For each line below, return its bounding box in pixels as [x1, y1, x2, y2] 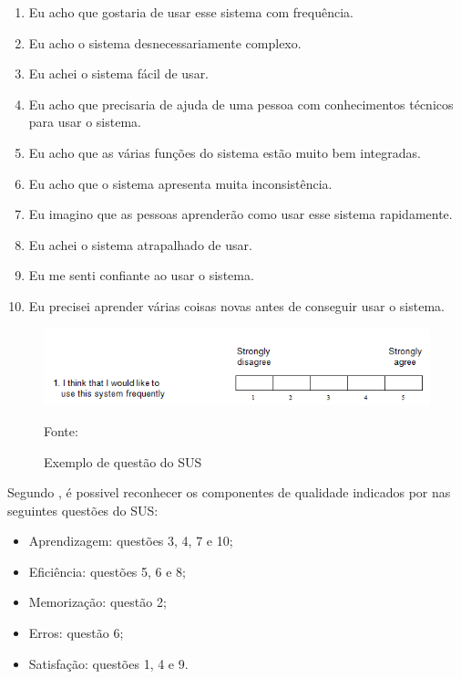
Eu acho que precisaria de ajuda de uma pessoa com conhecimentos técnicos [28, 94, 454, 113]
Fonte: [44, 421, 78, 440]
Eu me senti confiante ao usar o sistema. [28, 266, 254, 285]
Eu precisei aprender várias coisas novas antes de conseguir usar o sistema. [28, 296, 445, 315]
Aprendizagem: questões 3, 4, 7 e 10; [28, 531, 233, 550]
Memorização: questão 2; [28, 592, 167, 611]
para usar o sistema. [28, 112, 141, 131]
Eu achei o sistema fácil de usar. [28, 64, 210, 83]
